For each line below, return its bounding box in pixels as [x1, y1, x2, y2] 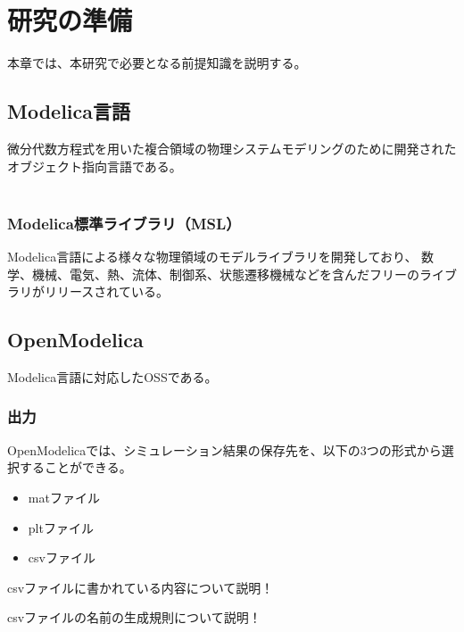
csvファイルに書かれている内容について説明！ [7, 578, 274, 596]
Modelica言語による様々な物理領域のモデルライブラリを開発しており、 [7, 246, 418, 265]
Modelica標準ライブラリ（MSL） [7, 212, 241, 234]
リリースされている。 [44, 282, 169, 301]
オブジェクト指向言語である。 [7, 156, 182, 175]
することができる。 [19, 458, 132, 477]
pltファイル [28, 518, 94, 536]
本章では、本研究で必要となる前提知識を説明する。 [7, 54, 307, 72]
